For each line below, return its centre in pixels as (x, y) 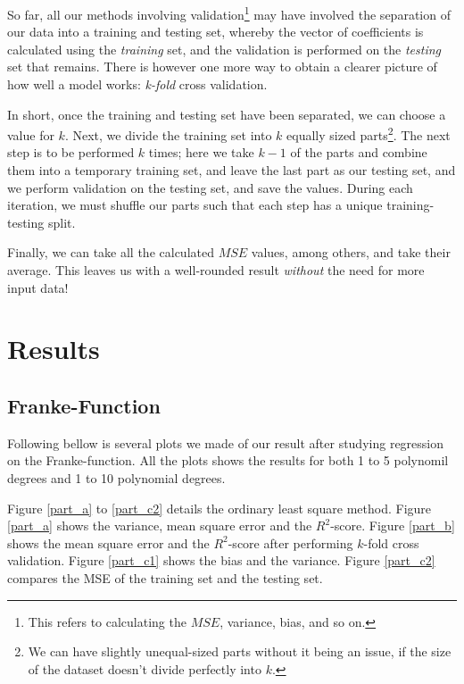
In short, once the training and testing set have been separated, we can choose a (227, 114)
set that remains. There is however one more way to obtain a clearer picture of (222, 67)
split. (62, 222)
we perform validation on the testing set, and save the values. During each (210, 187)
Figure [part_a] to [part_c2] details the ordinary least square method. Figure (220, 508)
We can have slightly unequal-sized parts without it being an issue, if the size (240, 651)
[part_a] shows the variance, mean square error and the (160, 526)
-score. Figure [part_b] (393, 526)
